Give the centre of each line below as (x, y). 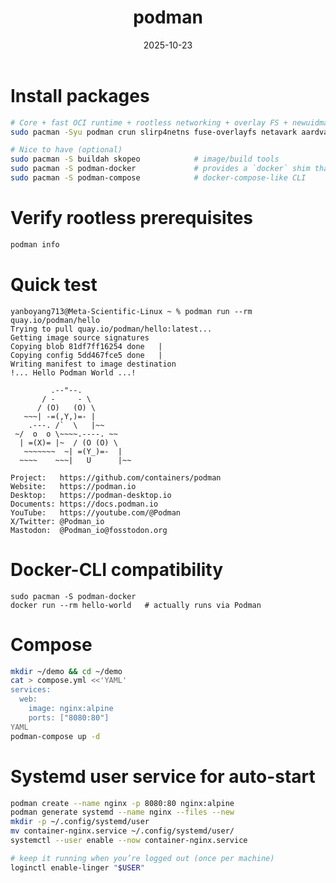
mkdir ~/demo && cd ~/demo (66, 671)
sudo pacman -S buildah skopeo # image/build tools (145, 159)
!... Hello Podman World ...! (73, 372)
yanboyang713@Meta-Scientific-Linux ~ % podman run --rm (131, 311)
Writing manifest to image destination (93, 364)
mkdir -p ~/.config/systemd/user (80, 822)
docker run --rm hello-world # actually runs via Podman (136, 605)
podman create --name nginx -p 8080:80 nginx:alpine (122, 803)
